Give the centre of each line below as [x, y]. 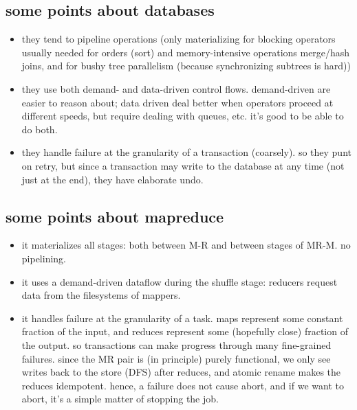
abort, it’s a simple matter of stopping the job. [120, 399]
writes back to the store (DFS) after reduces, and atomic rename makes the [181, 372]
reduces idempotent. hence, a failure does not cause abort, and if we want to [183, 385]
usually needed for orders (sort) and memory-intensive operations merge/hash [186, 52]
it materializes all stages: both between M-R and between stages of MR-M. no [186, 245]
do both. [40, 129]
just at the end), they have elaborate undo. [112, 179]
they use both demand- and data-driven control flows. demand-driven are [176, 88]
